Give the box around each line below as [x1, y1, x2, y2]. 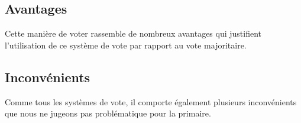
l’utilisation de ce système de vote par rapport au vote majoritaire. [5, 38, 247, 51]
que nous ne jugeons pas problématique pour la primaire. [5, 107, 211, 119]
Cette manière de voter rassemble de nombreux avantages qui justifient [5, 27, 262, 40]
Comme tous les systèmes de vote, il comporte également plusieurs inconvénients [5, 95, 297, 108]
